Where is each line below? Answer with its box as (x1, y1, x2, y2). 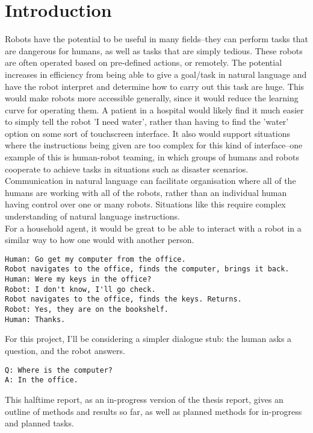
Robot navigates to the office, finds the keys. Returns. (5, 295, 242, 304)
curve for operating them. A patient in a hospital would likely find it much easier (5, 103, 304, 116)
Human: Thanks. (5, 315, 66, 324)
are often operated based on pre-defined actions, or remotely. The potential (5, 56, 282, 69)
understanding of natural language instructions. (5, 210, 180, 223)
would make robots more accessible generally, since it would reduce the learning (5, 92, 299, 104)
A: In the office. (5, 376, 78, 385)
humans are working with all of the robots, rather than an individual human (5, 186, 287, 198)
